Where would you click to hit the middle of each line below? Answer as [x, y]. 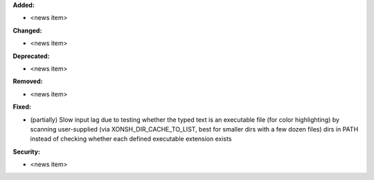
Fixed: [22, 107]
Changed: [27, 30]
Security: [27, 152]
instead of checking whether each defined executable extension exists [131, 139]
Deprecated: [31, 56]
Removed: [28, 81]
